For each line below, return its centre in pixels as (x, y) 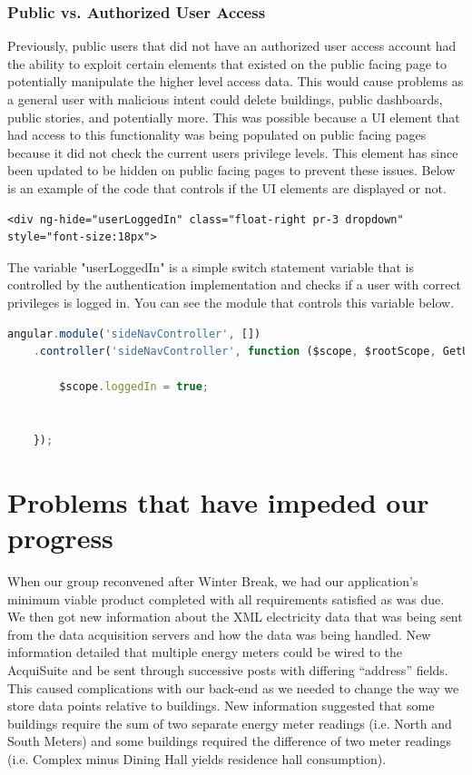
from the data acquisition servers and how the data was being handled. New (219, 634)
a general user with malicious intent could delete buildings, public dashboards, (225, 99)
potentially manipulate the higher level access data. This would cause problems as (236, 81)
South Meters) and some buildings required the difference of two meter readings (229, 741)
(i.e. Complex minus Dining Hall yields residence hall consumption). (197, 758)
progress (60, 538)
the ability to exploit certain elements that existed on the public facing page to (227, 63)
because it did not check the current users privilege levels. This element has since (233, 152)
